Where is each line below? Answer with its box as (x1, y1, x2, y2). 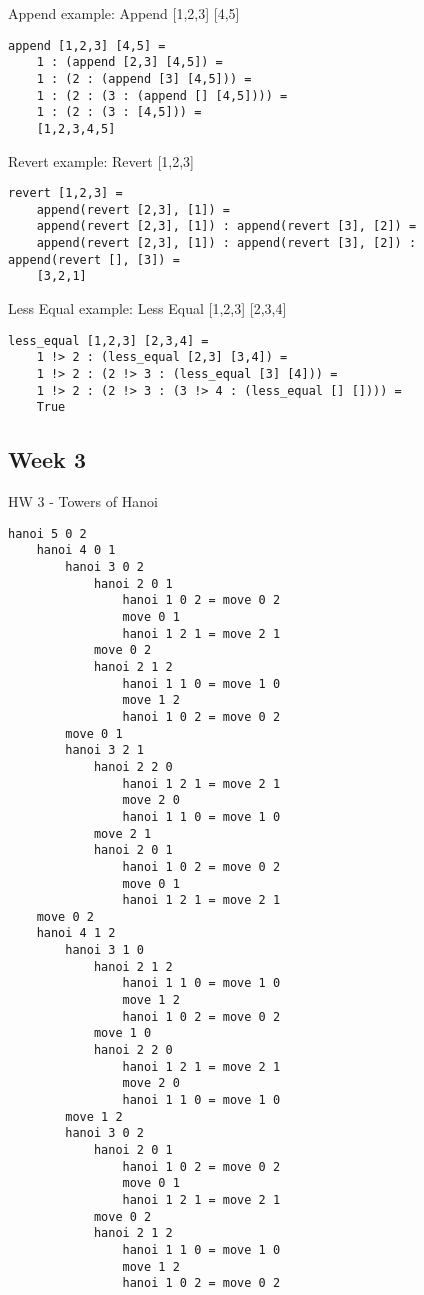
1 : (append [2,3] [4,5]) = (36, 55, 223, 70)
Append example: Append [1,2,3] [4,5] (8, 3, 240, 23)
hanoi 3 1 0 (65, 943, 145, 958)
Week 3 (8, 444, 86, 475)
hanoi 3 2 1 (65, 743, 145, 758)
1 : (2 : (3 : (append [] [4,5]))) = (36, 88, 288, 103)
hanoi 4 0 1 (36, 543, 116, 558)
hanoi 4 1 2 (36, 926, 116, 941)
